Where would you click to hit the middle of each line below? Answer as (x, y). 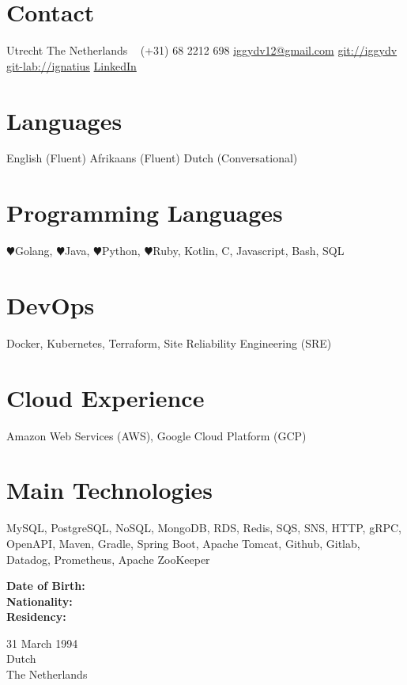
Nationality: (40, 601)
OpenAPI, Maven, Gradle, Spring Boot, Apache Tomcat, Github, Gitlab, (183, 543)
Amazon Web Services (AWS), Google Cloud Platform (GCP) (156, 435)
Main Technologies (110, 490)
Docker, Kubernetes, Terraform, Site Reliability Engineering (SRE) (169, 342)
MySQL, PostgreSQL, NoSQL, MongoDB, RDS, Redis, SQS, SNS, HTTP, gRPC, (204, 528)
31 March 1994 (42, 643)
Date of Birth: (46, 586)
